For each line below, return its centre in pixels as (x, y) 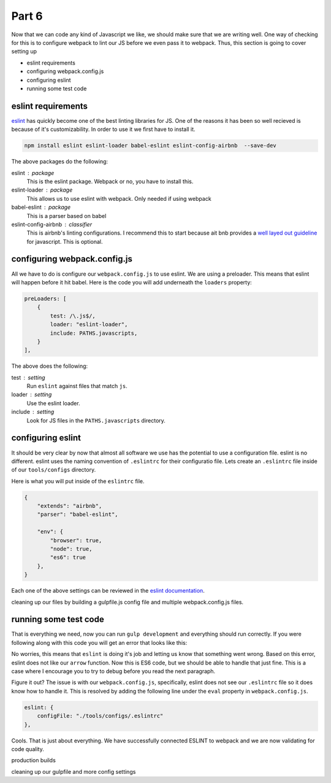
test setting (28, 377)
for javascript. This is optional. (65, 241)
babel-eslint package (41, 207)
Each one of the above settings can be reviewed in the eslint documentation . (108, 591)
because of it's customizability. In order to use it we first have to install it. (103, 130)
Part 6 (27, 16)
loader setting (32, 395)
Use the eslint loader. (53, 403)
